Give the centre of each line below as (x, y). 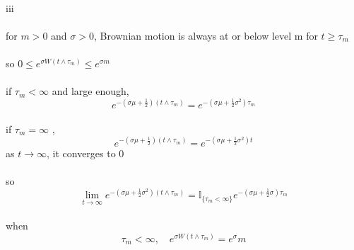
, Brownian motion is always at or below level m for (206, 35)
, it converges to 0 (85, 153)
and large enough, (90, 91)
